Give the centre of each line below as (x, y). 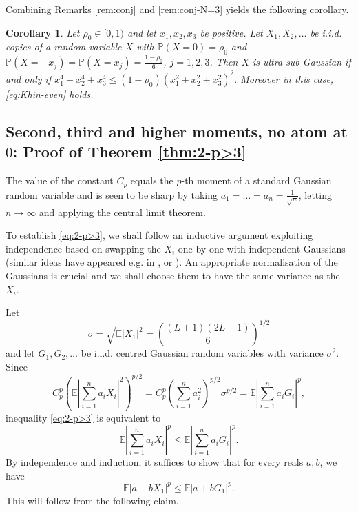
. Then (224, 62)
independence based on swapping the (83, 248)
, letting (315, 194)
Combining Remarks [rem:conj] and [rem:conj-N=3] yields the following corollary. (177, 9)
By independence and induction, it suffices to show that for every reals (155, 462)
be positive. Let (231, 32)
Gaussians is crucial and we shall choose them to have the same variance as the (173, 275)
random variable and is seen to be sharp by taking (112, 194)
